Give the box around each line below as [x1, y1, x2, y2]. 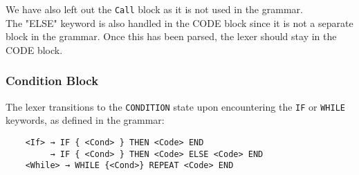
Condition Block [6, 72, 99, 89]
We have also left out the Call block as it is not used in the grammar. [6, 2, 303, 16]
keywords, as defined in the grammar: [6, 113, 165, 127]
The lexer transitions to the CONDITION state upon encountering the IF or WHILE [6, 99, 345, 113]
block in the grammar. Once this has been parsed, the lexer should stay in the [6, 29, 337, 44]
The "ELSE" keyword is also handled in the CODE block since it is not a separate [6, 15, 353, 30]
